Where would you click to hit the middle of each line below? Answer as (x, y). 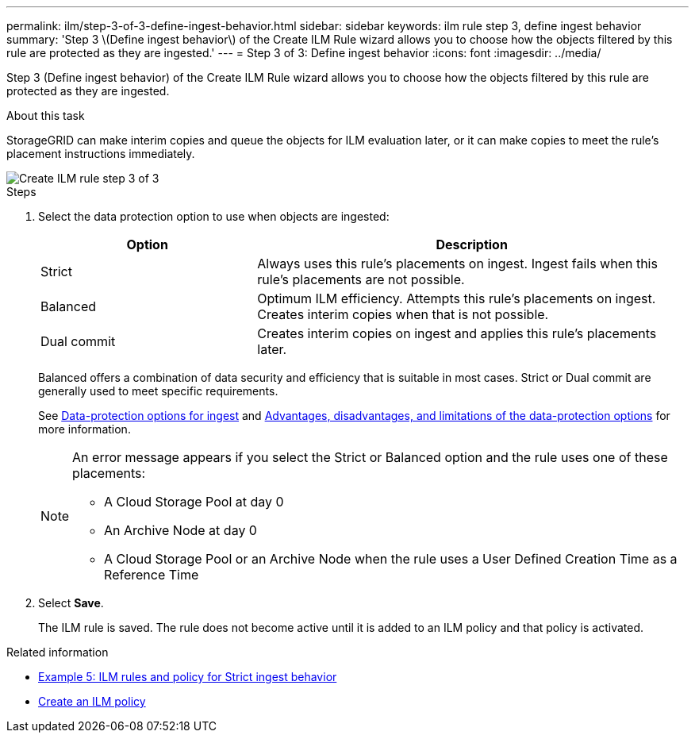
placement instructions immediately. (101, 154)
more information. (84, 429)
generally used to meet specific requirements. (158, 391)
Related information (58, 652)
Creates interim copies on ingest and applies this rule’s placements (457, 333)
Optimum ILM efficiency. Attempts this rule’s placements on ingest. (457, 298)
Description (472, 244)
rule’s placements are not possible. (361, 279)
